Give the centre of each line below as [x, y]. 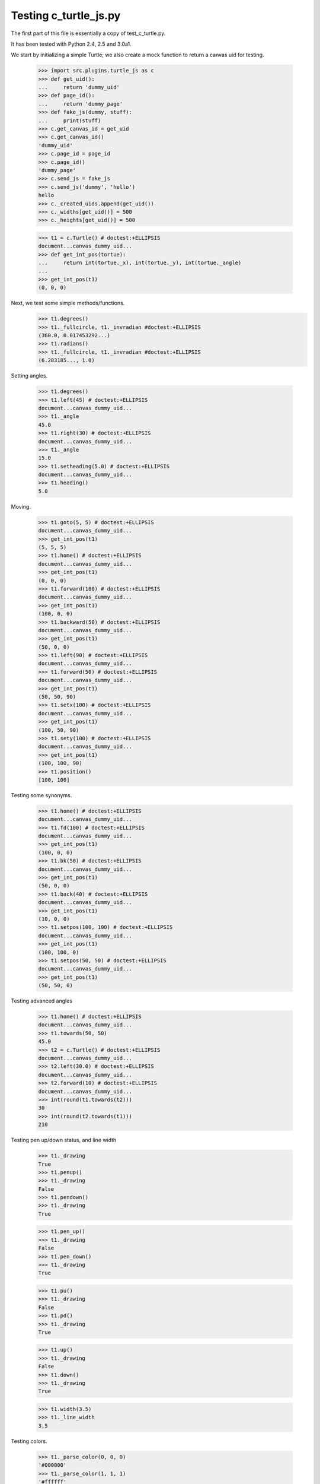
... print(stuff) [70, 121]
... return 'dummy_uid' [79, 87]
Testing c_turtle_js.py [66, 15]
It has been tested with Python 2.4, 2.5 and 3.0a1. [71, 44]
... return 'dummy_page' [81, 104]
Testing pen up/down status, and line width [64, 1140]
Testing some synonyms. [41, 795]
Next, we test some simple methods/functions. [68, 303]
